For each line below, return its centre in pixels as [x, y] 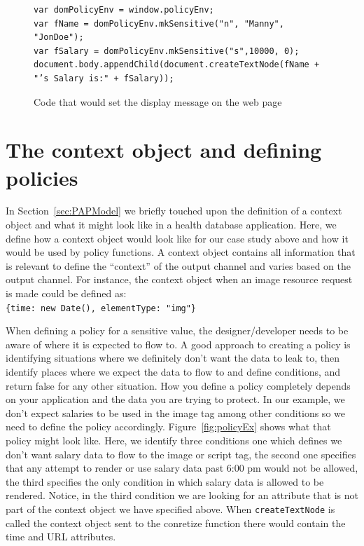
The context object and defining [164, 150]
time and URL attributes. [61, 537]
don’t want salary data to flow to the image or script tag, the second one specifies [181, 454]
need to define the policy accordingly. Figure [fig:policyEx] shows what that [168, 426]
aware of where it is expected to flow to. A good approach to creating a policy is [178, 344]
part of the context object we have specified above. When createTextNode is [170, 509]
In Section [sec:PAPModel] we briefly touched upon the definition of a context [174, 211]
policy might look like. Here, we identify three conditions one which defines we [174, 441]
